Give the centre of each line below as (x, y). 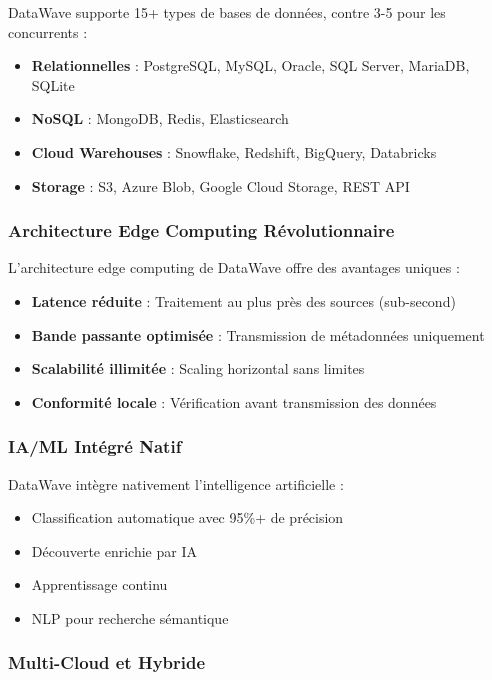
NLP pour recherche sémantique (130, 617)
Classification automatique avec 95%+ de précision (187, 517)
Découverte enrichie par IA (114, 550)
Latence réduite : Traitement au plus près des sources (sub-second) (243, 300)
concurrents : (48, 31)
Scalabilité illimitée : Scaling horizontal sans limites (198, 368)
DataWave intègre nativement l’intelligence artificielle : (176, 483)
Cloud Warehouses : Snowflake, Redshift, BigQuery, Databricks (234, 151)
